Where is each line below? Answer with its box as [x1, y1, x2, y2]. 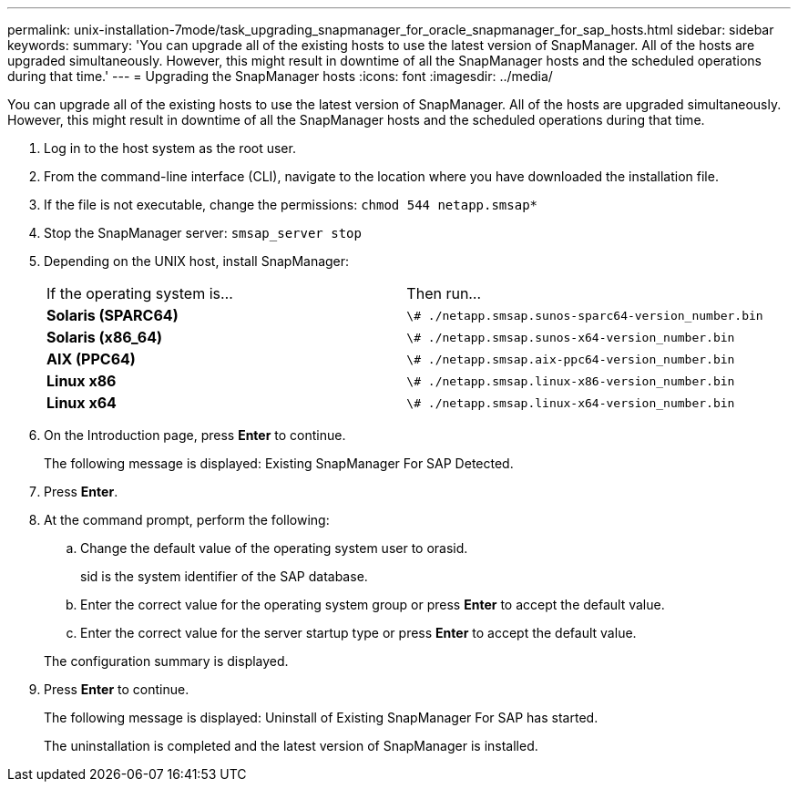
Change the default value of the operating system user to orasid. [80, 540, 468, 556]
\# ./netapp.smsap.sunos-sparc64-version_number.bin [406, 308, 763, 323]
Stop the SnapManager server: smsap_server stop [44, 225, 362, 241]
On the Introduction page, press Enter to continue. [44, 427, 346, 443]
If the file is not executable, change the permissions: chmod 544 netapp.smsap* [44, 197, 538, 212]
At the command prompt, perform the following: [44, 512, 330, 528]
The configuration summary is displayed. [44, 653, 289, 669]
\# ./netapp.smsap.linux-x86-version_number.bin [406, 374, 735, 388]
